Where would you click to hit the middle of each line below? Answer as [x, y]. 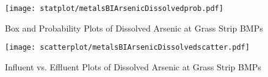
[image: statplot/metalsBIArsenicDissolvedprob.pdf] [114, 8]
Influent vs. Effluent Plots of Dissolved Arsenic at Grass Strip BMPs [133, 66]
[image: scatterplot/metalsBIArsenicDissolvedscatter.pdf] [127, 48]
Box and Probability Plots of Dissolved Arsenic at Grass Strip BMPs [134, 28]
